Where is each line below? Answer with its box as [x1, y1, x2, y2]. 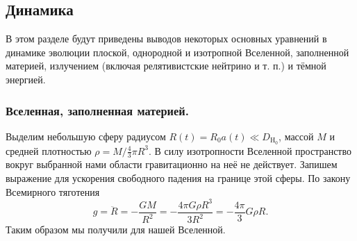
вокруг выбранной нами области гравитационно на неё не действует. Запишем [6, 157, 338, 172]
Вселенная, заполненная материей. [6, 101, 189, 119]
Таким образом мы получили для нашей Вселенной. [6, 222, 226, 237]
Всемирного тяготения [6, 184, 100, 199]
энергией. [6, 72, 46, 86]
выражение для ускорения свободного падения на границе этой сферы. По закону [6, 171, 351, 185]
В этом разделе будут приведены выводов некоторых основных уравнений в [6, 31, 327, 46]
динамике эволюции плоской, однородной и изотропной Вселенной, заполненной [6, 44, 349, 59]
